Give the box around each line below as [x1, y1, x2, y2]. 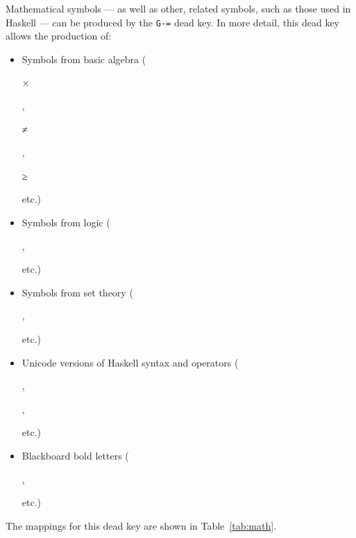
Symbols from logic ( [22, 215, 110, 229]
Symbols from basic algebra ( [22, 51, 146, 66]
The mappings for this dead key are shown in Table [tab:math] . [6, 518, 277, 532]
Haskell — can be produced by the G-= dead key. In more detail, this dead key [6, 15, 339, 29]
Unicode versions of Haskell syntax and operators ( [22, 355, 239, 369]
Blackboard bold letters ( [22, 448, 129, 462]
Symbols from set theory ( [22, 285, 133, 299]
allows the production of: [6, 28, 112, 43]
